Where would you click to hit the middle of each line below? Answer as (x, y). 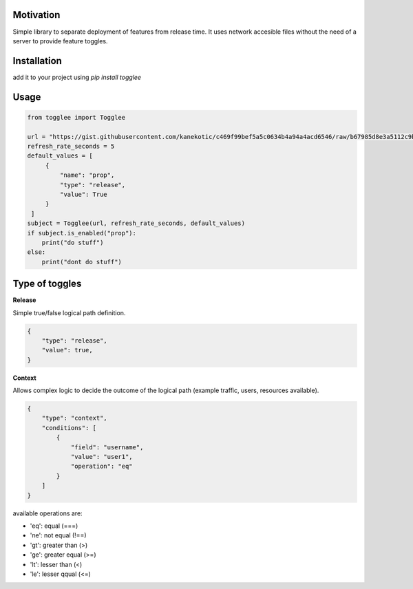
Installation (37, 61)
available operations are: (47, 513)
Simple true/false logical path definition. (69, 312)
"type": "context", (75, 418)
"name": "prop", (87, 175)
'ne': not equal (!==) (58, 535)
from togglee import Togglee (76, 117)
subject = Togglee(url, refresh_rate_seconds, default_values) (136, 223)
